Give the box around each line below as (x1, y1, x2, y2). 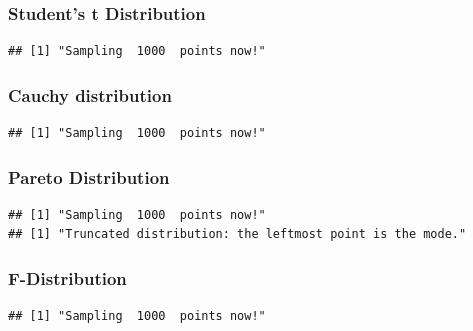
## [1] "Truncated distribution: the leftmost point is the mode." (8, 227, 467, 242)
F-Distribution (8, 265, 127, 290)
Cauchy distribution (8, 82, 172, 107)
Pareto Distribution (8, 164, 170, 189)
